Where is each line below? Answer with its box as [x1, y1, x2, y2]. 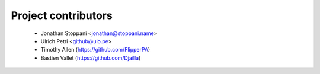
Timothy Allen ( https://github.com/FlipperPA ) [40, 46, 151, 53]
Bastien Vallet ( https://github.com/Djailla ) [40, 54, 141, 62]
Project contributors [11, 9, 113, 22]
